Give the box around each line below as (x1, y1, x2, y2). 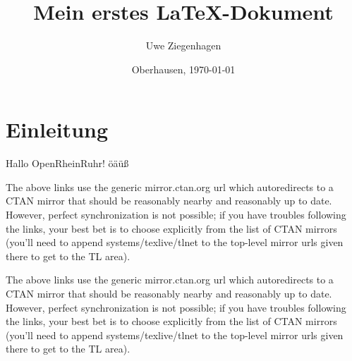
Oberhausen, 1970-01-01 (131, 61, 236, 76)
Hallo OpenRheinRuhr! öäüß (6, 156, 129, 171)
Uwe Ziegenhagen (145, 38, 221, 53)
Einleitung (6, 115, 109, 144)
